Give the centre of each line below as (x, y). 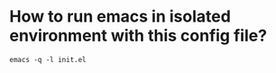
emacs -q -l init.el (48, 59)
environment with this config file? (138, 36)
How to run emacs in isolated (120, 17)
